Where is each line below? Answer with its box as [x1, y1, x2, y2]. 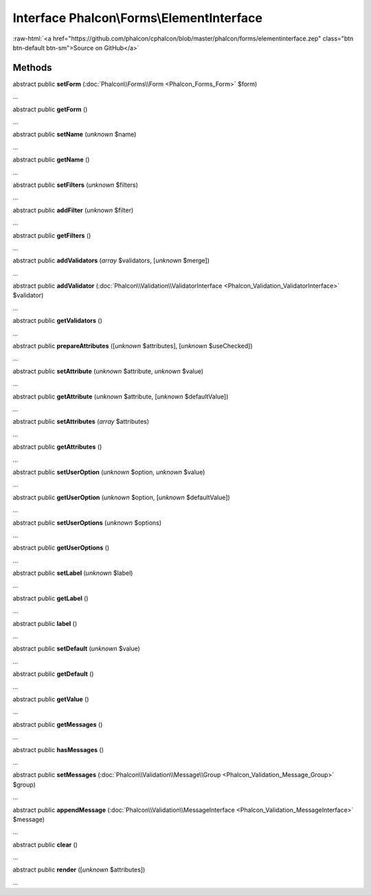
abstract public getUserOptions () [12, 543, 110, 552]
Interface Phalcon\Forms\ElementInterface [12, 10, 262, 25]
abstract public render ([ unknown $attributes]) [12, 865, 146, 874]
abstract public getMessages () [12, 720, 103, 728]
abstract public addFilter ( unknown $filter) [12, 206, 134, 214]
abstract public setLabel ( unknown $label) [12, 569, 133, 577]
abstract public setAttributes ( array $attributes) [12, 418, 150, 426]
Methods [12, 62, 52, 73]
